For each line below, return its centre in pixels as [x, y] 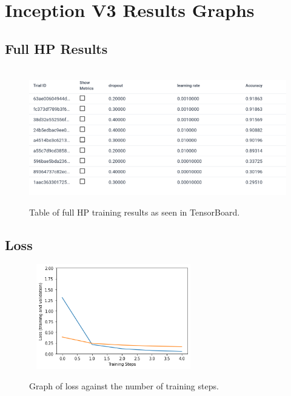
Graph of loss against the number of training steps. [124, 385]
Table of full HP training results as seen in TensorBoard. [135, 212]
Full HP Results [56, 48]
